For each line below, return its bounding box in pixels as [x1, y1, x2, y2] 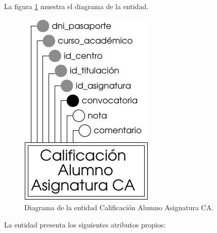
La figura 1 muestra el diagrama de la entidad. [4, 1, 149, 11]
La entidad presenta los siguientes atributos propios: [4, 219, 166, 229]
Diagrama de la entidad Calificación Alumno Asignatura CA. [24, 202, 214, 213]
